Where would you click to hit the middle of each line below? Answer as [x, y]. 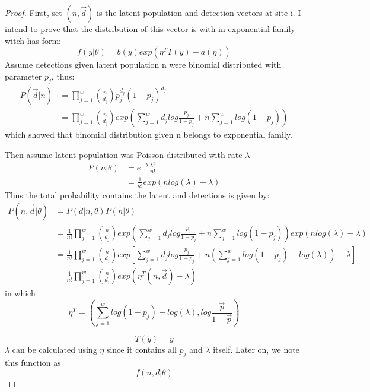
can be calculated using [55, 349]
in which [20, 293]
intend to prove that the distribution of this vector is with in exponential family [150, 29]
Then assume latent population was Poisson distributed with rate [124, 154]
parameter [23, 76]
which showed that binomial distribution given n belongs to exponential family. [149, 135]
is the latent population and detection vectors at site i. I [199, 12]
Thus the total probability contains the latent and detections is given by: [137, 195]
